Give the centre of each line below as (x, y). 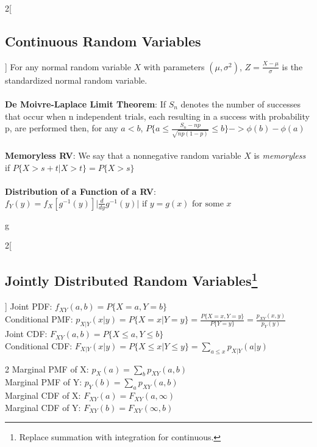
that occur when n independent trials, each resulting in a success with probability (157, 116)
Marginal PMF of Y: (44, 382)
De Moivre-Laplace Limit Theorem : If (85, 104)
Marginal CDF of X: (43, 395)
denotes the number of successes (240, 104)
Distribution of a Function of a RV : (80, 191)
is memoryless (280, 155)
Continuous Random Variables (103, 41)
